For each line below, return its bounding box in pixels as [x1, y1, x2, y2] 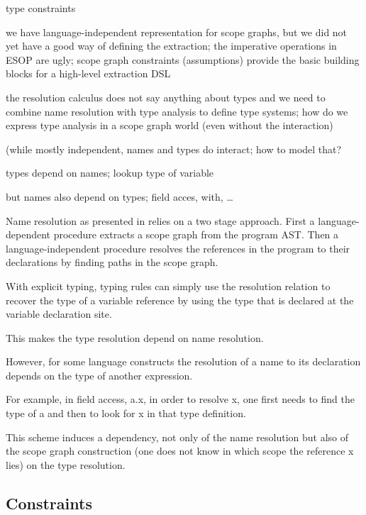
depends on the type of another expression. [6, 367, 193, 382]
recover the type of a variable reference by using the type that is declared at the [6, 292, 354, 307]
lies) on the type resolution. [6, 457, 126, 472]
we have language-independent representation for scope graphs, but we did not [6, 24, 348, 39]
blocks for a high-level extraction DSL [6, 66, 171, 81]
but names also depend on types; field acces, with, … [6, 189, 233, 204]
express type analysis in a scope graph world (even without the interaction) [6, 118, 333, 133]
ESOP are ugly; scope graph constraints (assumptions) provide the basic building [6, 52, 360, 67]
